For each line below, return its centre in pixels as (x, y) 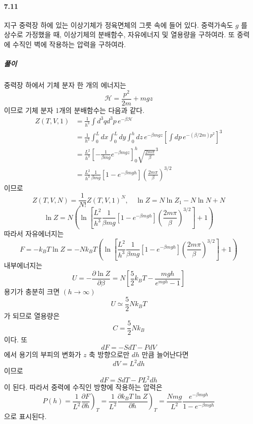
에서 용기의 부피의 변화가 (43, 354)
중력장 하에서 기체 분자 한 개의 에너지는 (65, 85)
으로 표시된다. (25, 416)
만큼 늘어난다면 (165, 354)
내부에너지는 (23, 265)
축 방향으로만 (109, 354)
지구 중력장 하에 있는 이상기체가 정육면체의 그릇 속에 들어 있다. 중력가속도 (119, 25)
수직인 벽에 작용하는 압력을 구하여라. (69, 44)
